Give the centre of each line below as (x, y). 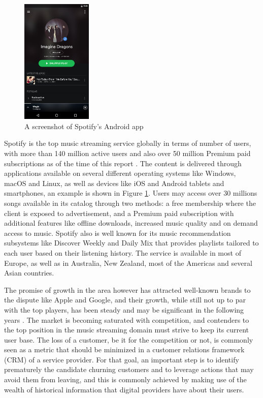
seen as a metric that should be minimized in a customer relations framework (124, 349)
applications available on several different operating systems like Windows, (120, 173)
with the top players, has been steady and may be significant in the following (124, 309)
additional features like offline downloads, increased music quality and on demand (131, 223)
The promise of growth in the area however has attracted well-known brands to (127, 289)
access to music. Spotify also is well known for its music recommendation (118, 233)
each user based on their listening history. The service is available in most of (123, 252)
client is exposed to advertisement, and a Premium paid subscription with (119, 213)
